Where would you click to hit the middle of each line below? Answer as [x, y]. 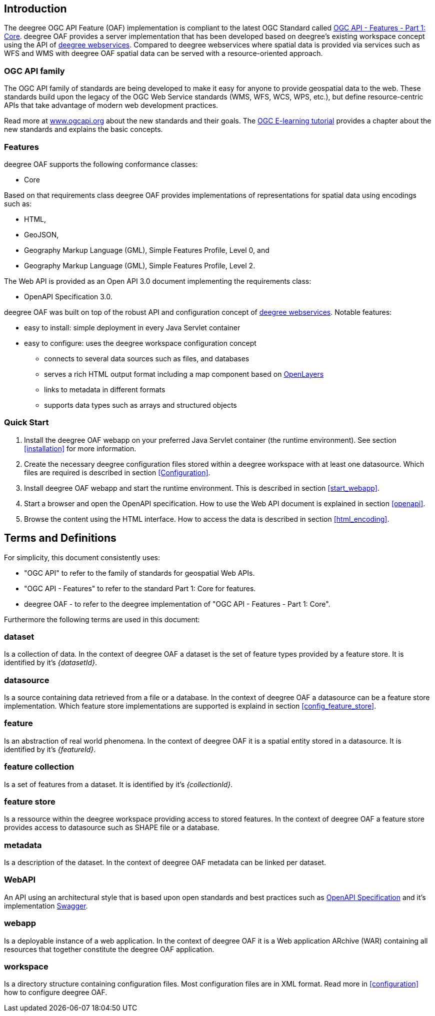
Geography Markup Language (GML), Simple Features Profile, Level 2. [140, 265]
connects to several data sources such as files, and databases [147, 358]
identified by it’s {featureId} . [50, 749]
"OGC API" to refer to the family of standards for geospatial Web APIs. [139, 573]
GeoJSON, [41, 234]
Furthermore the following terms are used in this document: [102, 619]
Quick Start [26, 423]
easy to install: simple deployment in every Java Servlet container [132, 327]
